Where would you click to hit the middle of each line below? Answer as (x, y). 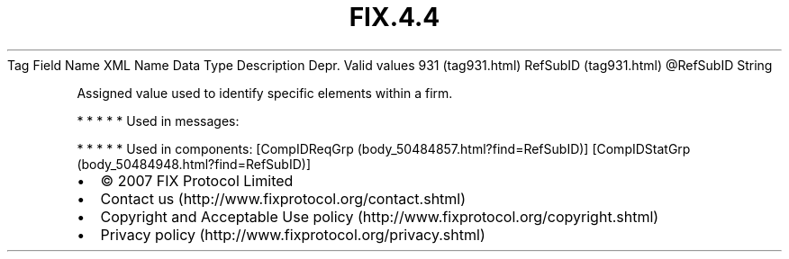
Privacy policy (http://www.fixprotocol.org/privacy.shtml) (293, 234)
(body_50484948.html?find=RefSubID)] (194, 164)
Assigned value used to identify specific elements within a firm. (265, 93)
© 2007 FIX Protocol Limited (197, 180)
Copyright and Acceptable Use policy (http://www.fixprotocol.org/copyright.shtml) (380, 216)
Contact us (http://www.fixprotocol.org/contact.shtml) (283, 198)
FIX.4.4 (394, 17)
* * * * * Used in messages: (158, 121)
